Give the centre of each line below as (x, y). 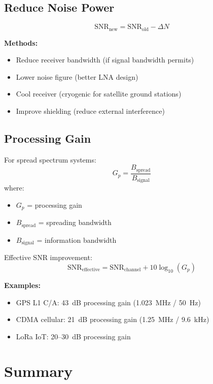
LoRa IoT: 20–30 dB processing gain (73, 336)
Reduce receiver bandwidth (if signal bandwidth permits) (105, 60)
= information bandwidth (77, 239)
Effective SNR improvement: (48, 257)
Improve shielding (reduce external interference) (90, 111)
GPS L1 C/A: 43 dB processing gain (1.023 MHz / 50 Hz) (108, 302)
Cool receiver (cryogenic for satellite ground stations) (99, 94)
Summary (39, 371)
